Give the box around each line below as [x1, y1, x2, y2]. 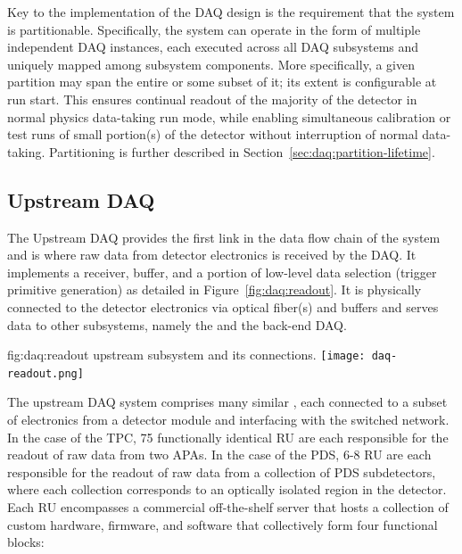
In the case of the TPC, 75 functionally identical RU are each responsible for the [7, 427, 449, 446]
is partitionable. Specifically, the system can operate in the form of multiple [7, 20, 421, 38]
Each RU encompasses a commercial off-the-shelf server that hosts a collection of [7, 497, 449, 516]
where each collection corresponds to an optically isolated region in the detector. [7, 480, 447, 499]
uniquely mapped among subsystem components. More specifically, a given [7, 54, 415, 73]
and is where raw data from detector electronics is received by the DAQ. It [7, 245, 417, 264]
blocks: [7, 533, 45, 551]
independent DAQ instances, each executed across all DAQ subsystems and [7, 37, 419, 56]
